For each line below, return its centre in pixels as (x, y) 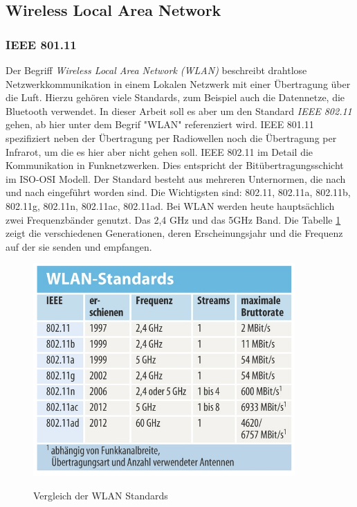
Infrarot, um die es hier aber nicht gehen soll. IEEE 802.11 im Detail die (159, 151)
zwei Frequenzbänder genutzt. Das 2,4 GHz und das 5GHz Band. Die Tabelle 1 (173, 219)
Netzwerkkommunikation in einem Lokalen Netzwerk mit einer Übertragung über (178, 83)
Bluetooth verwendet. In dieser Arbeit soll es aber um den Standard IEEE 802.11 (179, 110)
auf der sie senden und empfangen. (79, 246)
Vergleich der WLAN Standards (101, 495)
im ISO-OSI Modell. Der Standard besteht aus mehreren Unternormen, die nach (176, 178)
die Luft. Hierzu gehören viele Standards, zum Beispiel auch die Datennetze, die (175, 97)
